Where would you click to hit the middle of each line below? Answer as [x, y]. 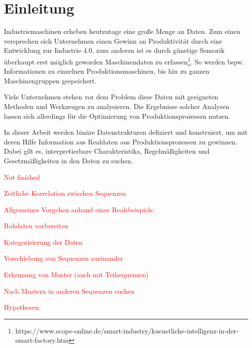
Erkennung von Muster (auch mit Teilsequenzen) [76, 275]
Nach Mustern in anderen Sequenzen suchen [69, 291]
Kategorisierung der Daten [43, 242]
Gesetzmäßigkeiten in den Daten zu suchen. [69, 160]
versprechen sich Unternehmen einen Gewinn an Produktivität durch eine [113, 40]
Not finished [22, 177]
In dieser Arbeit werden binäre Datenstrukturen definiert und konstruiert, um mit [126, 132]
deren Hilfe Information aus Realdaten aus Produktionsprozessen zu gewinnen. [121, 141]
